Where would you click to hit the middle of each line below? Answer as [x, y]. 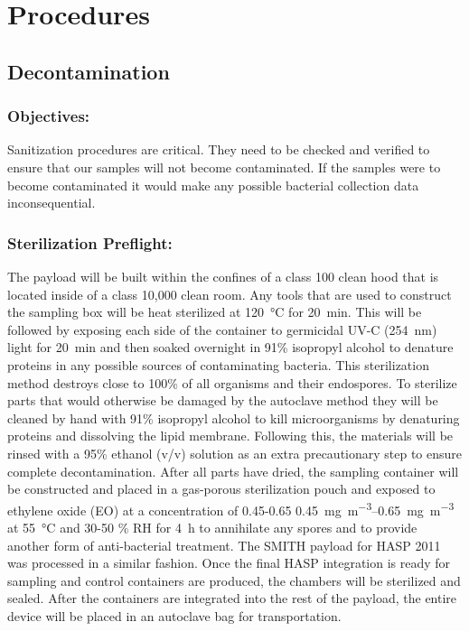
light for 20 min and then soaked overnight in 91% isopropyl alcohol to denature [230, 347]
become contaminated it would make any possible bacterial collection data [213, 185]
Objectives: [49, 116]
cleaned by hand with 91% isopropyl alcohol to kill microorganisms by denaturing [234, 418]
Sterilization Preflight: [90, 242]
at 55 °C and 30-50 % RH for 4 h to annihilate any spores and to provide [212, 527]
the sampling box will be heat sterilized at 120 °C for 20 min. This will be [215, 312]
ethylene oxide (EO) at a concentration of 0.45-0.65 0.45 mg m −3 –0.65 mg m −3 [231, 508]
